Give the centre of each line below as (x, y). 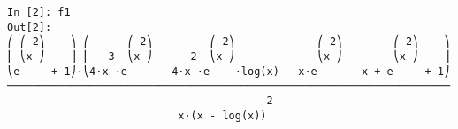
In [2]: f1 (39, 12)
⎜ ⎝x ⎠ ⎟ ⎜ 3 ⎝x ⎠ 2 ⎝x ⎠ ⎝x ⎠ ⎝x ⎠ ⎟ (229, 56)
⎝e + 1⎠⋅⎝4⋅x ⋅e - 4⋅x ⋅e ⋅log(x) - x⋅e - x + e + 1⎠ (229, 71)
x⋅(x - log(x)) (222, 115)
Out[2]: (30, 27)
